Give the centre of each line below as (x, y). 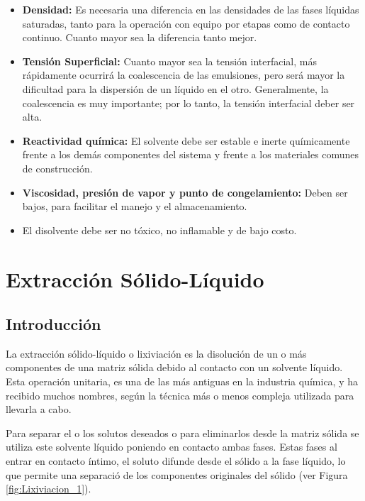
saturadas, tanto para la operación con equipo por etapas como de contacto (186, 23)
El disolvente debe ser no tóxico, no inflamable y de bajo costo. (159, 230)
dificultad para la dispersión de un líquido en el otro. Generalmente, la (175, 88)
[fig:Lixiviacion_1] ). (49, 489)
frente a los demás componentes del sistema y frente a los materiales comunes (191, 154)
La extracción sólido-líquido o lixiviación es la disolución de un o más (156, 353)
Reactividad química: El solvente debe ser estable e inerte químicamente (186, 140)
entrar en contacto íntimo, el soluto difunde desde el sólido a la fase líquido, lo (176, 461)
